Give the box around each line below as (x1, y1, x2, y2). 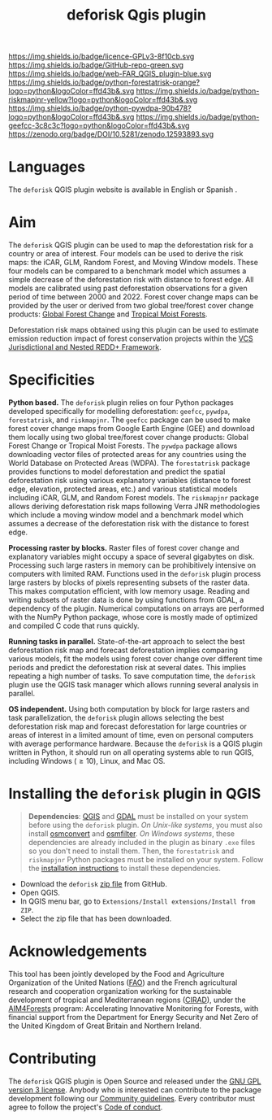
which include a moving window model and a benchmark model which (8, 510, 244, 520)
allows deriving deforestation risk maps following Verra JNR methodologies (8, 502, 261, 511)
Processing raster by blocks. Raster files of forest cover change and (8, 543, 240, 552)
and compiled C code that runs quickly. (8, 621, 140, 630)
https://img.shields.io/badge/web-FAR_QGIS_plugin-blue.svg (8, 69, 212, 79)
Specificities (8, 371, 95, 390)
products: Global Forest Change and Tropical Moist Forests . (8, 309, 208, 319)
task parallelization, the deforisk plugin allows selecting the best (8, 713, 225, 722)
